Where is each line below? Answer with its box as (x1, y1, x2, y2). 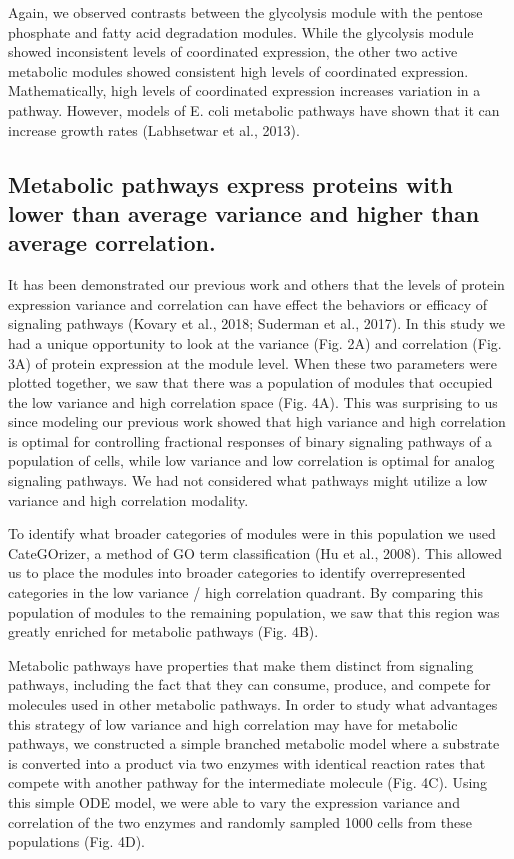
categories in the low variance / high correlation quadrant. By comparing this (8, 582, 484, 603)
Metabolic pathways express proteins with (8, 168, 453, 199)
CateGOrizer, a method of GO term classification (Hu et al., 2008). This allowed (8, 542, 503, 563)
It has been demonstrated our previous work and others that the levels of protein (8, 274, 505, 295)
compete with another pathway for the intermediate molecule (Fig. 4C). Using (8, 772, 488, 793)
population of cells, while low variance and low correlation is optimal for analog (8, 450, 495, 471)
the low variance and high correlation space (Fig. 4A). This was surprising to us (8, 391, 498, 412)
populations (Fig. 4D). (8, 831, 146, 852)
